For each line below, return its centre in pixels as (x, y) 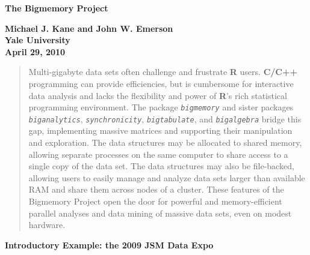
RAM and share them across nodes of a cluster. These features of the (156, 189)
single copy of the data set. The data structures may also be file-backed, (161, 166)
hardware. (47, 225)
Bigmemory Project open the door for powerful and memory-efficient (155, 201)
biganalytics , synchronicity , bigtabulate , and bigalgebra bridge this (165, 118)
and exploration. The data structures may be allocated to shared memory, (165, 142)
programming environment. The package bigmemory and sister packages (161, 107)
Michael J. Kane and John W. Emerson (89, 28)
